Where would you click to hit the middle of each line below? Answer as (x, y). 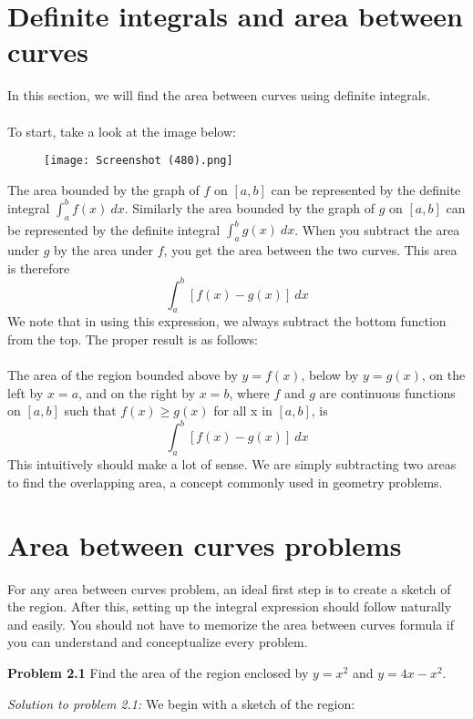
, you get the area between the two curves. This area (310, 249)
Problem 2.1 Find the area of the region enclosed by (158, 672)
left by (26, 392)
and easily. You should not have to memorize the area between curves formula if (231, 624)
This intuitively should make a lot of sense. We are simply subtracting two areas (232, 464)
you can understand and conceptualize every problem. (158, 642)
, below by (330, 375)
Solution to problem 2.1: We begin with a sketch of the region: (181, 703)
